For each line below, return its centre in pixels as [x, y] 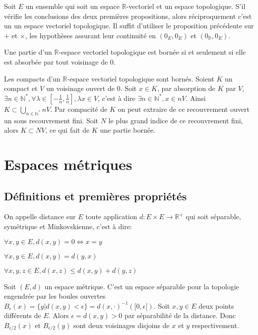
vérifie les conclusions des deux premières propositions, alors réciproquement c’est [128, 16]
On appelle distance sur [40, 216]
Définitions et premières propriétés [96, 196]
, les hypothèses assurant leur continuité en [91, 35]
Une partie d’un [28, 52]
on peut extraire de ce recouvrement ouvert [184, 109]
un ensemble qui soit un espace [73, 6]
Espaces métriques [68, 164]
